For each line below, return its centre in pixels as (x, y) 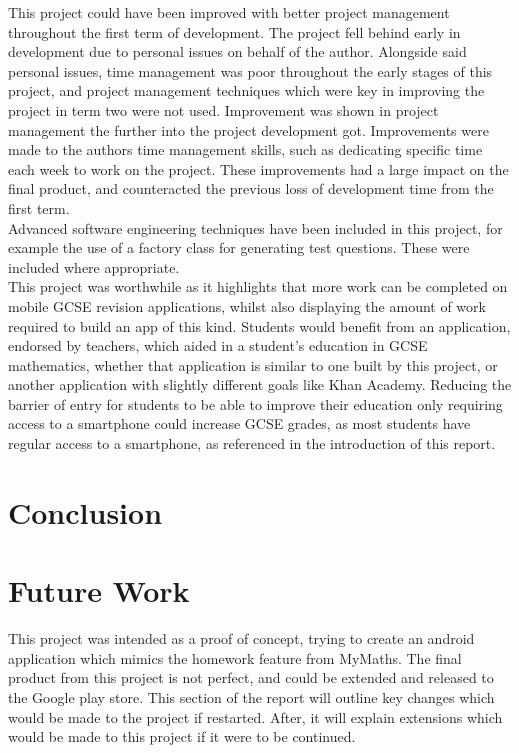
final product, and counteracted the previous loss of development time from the (251, 188)
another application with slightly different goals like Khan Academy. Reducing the (260, 384)
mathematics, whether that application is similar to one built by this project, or (253, 364)
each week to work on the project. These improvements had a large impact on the (258, 168)
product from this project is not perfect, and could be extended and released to (251, 677)
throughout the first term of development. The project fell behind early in (234, 31)
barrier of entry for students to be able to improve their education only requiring (255, 403)
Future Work (99, 590)
